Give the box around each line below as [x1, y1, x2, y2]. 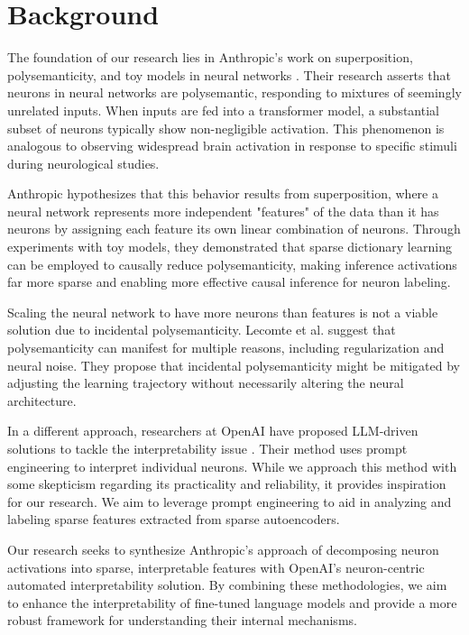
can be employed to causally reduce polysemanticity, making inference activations [7, 254, 457, 273]
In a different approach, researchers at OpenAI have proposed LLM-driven [7, 421, 418, 440]
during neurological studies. [7, 153, 160, 172]
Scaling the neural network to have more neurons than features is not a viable [7, 302, 438, 321]
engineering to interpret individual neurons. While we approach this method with [7, 456, 457, 475]
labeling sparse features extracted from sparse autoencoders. [7, 510, 340, 529]
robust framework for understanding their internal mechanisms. [7, 611, 357, 630]
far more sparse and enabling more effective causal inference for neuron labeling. [7, 272, 451, 291]
